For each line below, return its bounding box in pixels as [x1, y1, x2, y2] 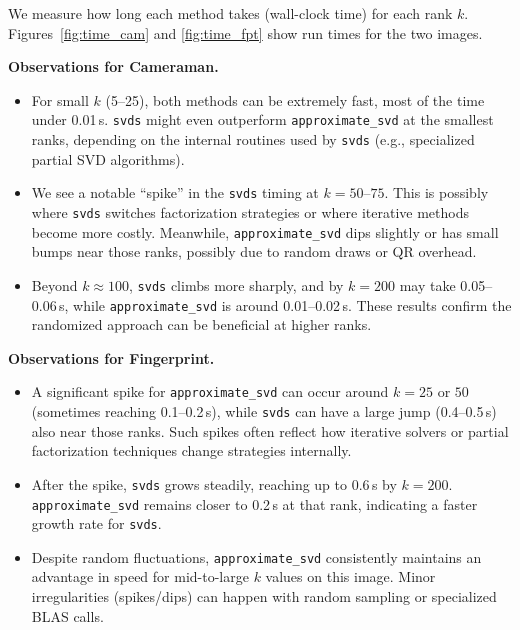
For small [31, 89, 89, 110]
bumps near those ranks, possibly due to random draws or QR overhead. [31, 241, 477, 262]
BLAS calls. [31, 605, 104, 626]
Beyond [31, 274, 78, 295]
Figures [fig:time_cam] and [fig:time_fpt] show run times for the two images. [8, 22, 483, 43]
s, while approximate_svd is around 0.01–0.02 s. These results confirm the [59, 294, 512, 315]
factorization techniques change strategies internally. [31, 440, 352, 461]
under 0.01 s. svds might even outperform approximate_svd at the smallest [31, 109, 494, 130]
